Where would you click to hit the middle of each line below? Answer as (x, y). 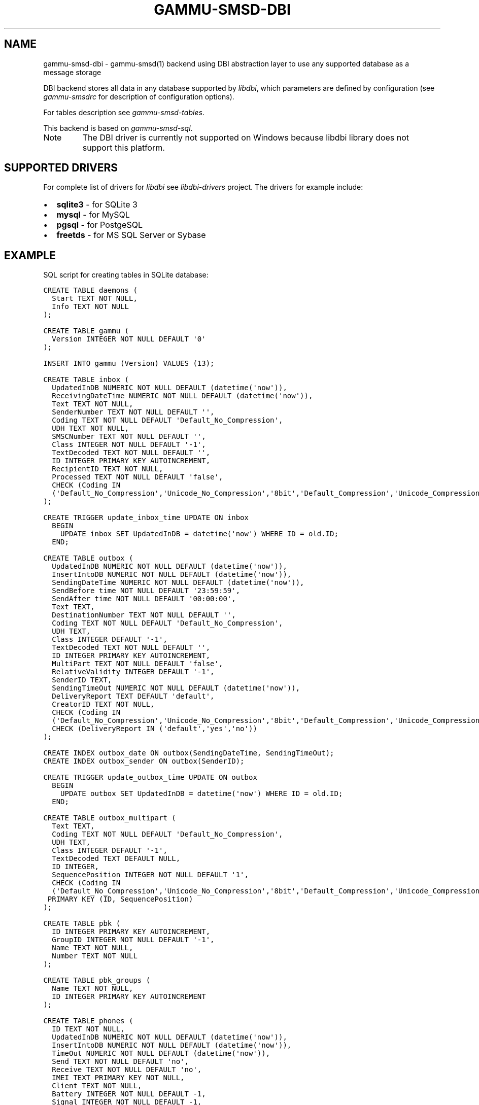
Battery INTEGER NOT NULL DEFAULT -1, (129, 1094)
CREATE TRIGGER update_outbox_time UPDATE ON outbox (150, 778)
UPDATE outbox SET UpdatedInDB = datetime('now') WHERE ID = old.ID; (202, 794)
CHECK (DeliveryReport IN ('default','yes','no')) (155, 729)
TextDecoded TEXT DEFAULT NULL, (116, 859)
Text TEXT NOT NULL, (93, 404)
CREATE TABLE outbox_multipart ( (110, 818)
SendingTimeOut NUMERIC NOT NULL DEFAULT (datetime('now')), (176, 688)
